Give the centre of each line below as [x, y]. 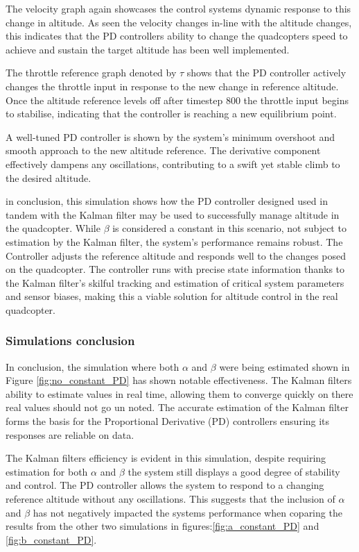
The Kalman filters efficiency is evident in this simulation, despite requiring [166, 458]
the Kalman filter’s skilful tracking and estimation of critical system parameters [175, 282]
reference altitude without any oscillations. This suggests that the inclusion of [170, 499]
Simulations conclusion [70, 341]
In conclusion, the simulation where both [93, 366]
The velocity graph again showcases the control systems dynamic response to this [178, 8]
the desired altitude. [49, 177]
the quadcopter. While [53, 228]
